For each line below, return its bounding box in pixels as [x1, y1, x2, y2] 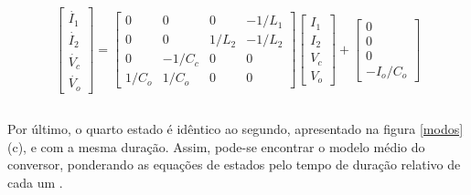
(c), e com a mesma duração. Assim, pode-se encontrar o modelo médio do [7, 137, 425, 156]
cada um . [7, 172, 63, 191]
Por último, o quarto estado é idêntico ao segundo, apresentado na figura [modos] [7, 118, 464, 138]
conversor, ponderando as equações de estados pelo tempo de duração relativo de [7, 155, 461, 174]
